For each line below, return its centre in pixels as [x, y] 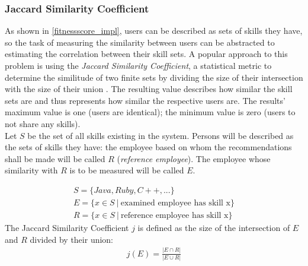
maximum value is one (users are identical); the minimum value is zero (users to [150, 112]
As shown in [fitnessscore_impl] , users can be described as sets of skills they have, [154, 31]
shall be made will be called [55, 158]
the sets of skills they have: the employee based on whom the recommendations [148, 147]
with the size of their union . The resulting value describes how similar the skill [149, 89]
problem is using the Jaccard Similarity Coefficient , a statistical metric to [138, 65]
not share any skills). [43, 123]
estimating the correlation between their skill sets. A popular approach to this [146, 54]
